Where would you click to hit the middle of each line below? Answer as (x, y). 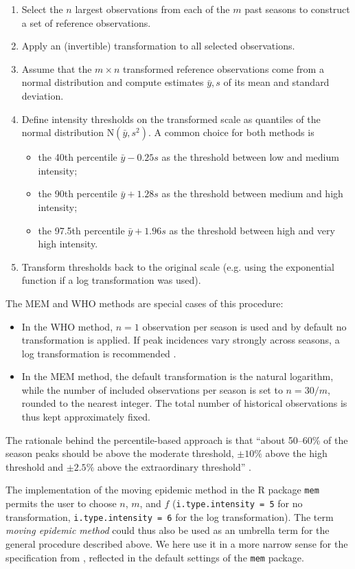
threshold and (35, 466)
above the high (296, 453)
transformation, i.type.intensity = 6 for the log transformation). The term (170, 516)
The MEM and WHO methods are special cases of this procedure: (145, 303)
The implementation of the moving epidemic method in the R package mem (162, 490)
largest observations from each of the (152, 9)
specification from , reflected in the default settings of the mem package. (155, 557)
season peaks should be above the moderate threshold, (120, 453)
